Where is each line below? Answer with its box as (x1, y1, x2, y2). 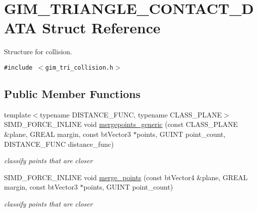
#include (4, 64, 33, 71)
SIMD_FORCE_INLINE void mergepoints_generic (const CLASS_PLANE (4, 119, 238, 129)
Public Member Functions (4, 86, 140, 101)
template (4, 109, 31, 119)
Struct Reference (42, 17, 161, 38)
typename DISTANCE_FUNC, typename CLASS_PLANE (40, 109, 222, 119)
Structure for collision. (4, 46, 72, 57)
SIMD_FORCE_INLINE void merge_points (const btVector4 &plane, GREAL (4, 172, 248, 182)
